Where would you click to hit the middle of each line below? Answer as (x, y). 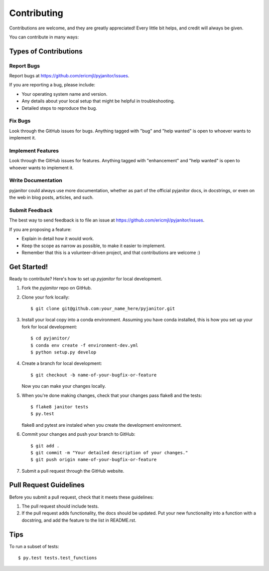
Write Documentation (36, 181)
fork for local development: (49, 326)
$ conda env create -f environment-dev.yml (84, 345)
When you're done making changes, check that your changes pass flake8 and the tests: (112, 395)
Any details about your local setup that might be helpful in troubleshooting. (98, 101)
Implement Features (34, 151)
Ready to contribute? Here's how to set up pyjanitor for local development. (86, 279)
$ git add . (45, 446)
